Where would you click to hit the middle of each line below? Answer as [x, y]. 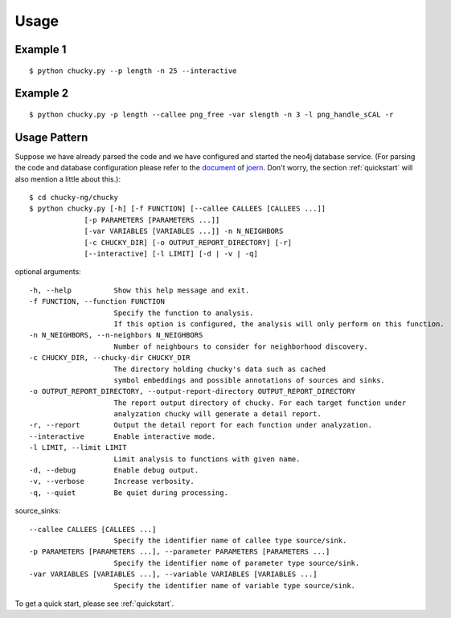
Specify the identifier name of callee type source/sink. [230, 540]
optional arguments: [48, 272]
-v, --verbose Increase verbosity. [112, 481]
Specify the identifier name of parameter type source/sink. [237, 563]
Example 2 [41, 94]
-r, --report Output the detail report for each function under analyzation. [201, 425]
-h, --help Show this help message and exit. [139, 290]
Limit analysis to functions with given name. [207, 459]
